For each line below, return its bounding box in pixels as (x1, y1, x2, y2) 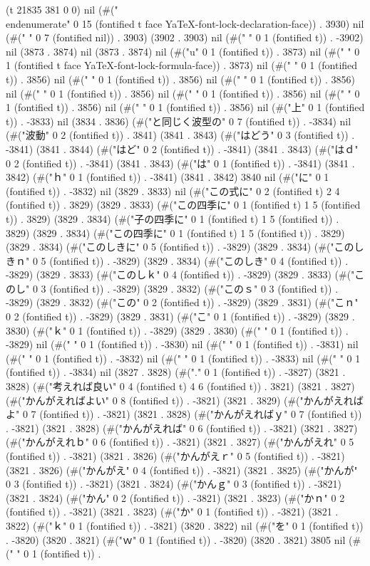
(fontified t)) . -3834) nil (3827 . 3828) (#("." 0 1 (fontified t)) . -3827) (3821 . (6, 365, 346, 379)
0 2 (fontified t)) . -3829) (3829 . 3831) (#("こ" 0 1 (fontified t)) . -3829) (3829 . (6, 309, 355, 324)
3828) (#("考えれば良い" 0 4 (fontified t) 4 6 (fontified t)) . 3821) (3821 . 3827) (6, 379, 355, 394)
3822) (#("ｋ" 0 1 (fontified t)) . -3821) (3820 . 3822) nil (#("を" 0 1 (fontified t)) (6, 518, 364, 533)
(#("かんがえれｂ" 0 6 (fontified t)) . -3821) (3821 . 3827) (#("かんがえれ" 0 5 (6, 434, 354, 449)
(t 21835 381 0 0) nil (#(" (6, 2, 118, 16)
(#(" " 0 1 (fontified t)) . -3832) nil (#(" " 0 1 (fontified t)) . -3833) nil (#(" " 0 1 (6, 350, 361, 365)
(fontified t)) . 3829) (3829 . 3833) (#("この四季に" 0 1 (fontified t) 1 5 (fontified (6, 197, 361, 212)
